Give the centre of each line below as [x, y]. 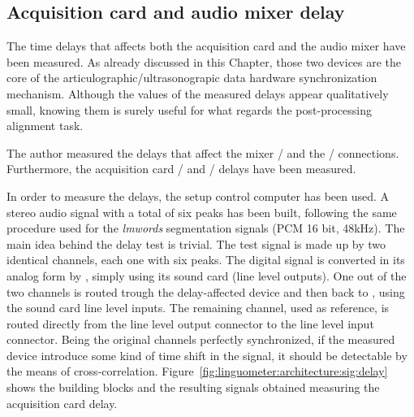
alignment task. [45, 126]
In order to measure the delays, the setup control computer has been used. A [198, 195]
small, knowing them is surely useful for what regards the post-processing [189, 109]
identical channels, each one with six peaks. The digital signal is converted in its [206, 260]
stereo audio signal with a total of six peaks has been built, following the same [202, 212]
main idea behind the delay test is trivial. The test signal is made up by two [196, 243]
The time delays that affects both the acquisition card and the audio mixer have [206, 46]
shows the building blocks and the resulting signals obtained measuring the [193, 387]
